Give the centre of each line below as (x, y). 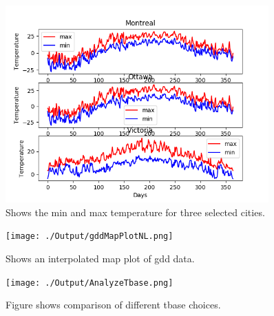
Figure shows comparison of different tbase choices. (113, 305)
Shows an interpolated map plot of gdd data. (100, 259)
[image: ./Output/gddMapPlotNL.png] (89, 236)
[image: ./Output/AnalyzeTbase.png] (89, 283)
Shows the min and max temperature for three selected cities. (135, 212)
